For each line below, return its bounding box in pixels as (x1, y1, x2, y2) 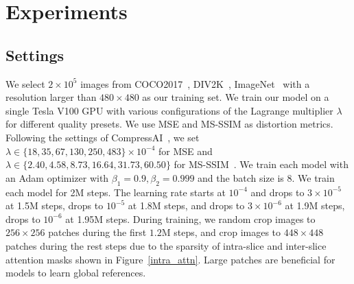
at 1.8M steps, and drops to (128, 198, 245, 213)
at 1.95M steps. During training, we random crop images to (65, 211, 316, 226)
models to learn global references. (5, 265, 146, 280)
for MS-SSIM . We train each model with (174, 157, 349, 171)
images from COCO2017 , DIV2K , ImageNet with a (80, 76, 310, 91)
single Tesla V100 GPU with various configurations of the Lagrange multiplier (5, 103, 333, 117)
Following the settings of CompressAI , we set (5, 130, 200, 144)
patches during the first (48, 225, 147, 239)
